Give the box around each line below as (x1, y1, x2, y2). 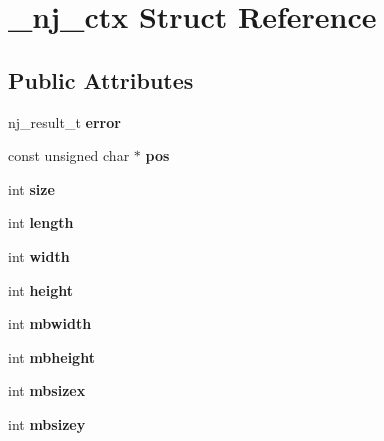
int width (8, 245, 70, 266)
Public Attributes (8, 64, 194, 95)
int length (8, 212, 74, 233)
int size (8, 178, 55, 199)
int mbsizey (8, 413, 86, 434)
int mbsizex (8, 380, 86, 401)
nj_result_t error (8, 111, 121, 132)
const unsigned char (8, 145, 130, 166)
